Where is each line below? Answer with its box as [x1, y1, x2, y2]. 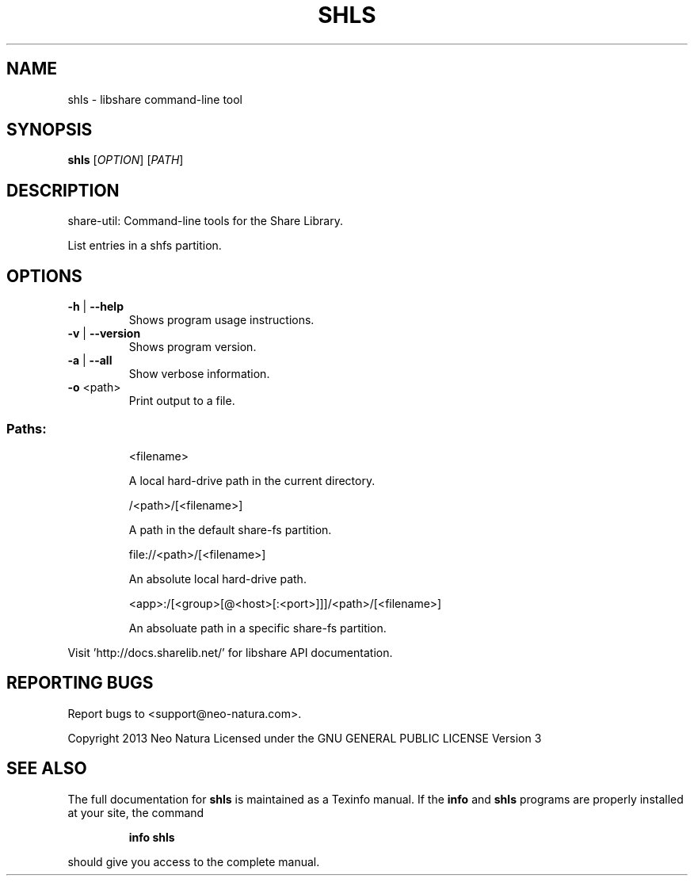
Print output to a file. [128, 394, 235, 408]
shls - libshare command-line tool [67, 92, 243, 106]
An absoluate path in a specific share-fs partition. [128, 620, 387, 635]
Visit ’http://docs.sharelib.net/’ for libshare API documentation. [67, 645, 393, 659]
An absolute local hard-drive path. [128, 571, 307, 586]
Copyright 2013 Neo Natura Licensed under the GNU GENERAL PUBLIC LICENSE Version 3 [67, 731, 542, 745]
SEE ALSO [6, 758, 87, 779]
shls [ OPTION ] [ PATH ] [67, 153, 184, 167]
